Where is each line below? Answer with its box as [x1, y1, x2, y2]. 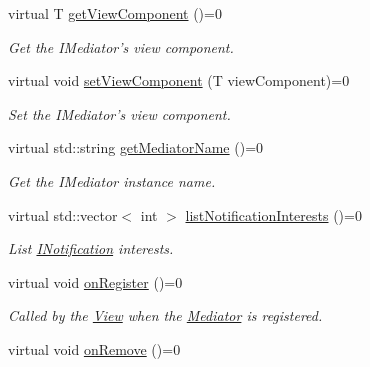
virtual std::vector [8, 204, 118, 225]
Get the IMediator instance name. [8, 170, 216, 191]
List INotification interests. [8, 238, 174, 259]
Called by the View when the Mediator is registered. [8, 305, 323, 326]
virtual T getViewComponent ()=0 [8, 3, 222, 23]
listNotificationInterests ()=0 [185, 204, 362, 225]
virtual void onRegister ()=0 [8, 271, 183, 292]
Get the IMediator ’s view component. [8, 36, 234, 57]
